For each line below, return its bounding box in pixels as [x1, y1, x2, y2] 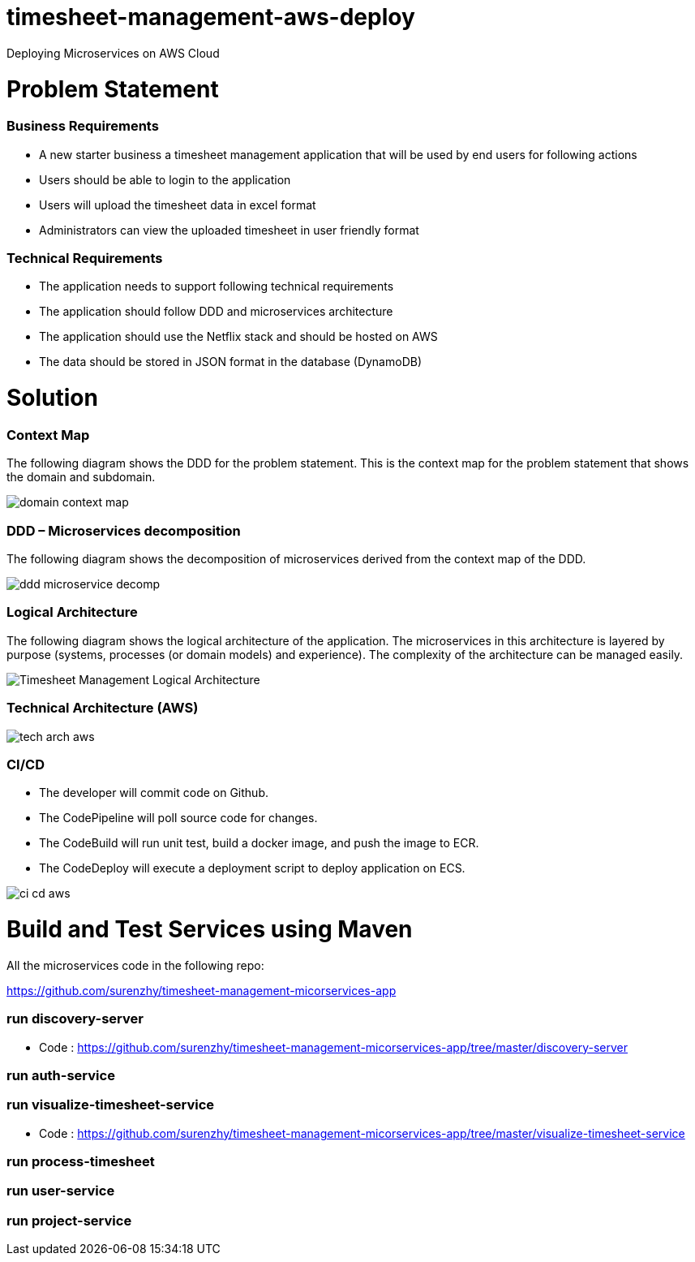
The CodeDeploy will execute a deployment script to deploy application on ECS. [39, 861, 465, 876]
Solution [6, 384, 98, 412]
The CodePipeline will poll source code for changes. [39, 811, 318, 825]
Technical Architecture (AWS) [6, 700, 199, 717]
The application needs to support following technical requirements [39, 279, 394, 294]
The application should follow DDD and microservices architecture [39, 304, 393, 319]
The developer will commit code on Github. [39, 786, 269, 800]
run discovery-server [6, 1010, 144, 1027]
